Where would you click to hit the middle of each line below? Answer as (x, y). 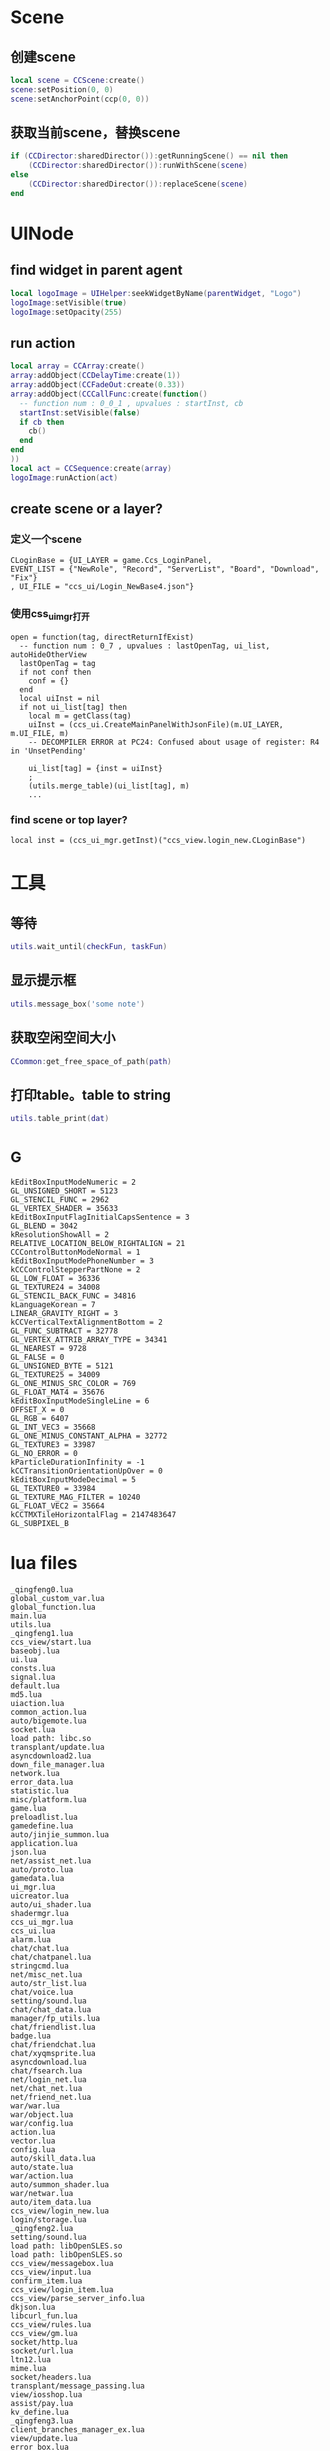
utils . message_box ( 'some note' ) (77, 1004)
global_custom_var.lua (57, 1598)
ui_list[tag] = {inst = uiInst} (95, 768)
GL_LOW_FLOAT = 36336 (55, 1279)
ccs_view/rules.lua (51, 2324)
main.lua (28, 1616)
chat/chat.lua (40, 1948)
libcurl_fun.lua (44, 2316)
